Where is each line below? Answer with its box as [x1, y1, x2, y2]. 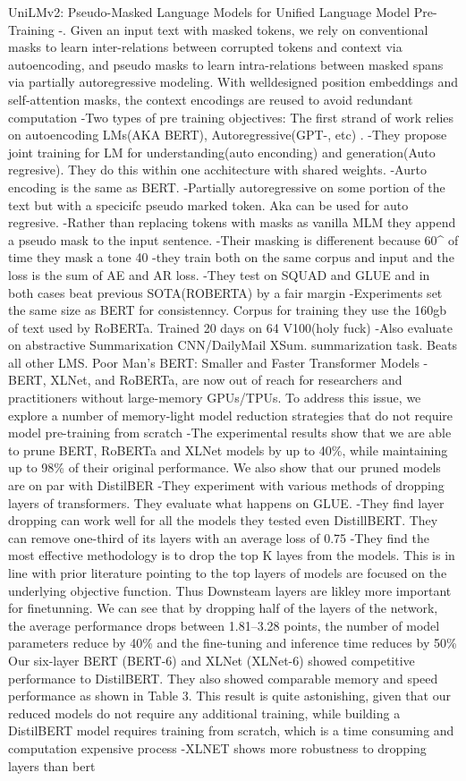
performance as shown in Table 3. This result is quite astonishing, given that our [8, 686, 451, 705]
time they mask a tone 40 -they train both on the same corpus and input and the [8, 248, 454, 267]
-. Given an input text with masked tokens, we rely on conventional [58, 20, 428, 38]
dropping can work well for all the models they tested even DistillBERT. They [8, 511, 438, 530]
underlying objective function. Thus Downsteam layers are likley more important [8, 581, 452, 599]
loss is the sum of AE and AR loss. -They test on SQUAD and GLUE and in [8, 265, 430, 284]
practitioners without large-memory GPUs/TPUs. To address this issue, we [8, 388, 421, 407]
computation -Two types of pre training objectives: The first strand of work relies [8, 107, 454, 126]
